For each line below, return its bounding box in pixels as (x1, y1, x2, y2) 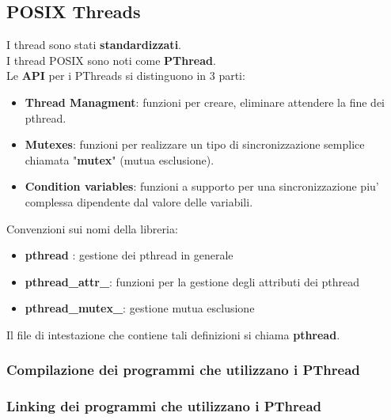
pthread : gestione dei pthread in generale (25, 247, 233, 263)
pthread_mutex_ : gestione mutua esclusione (25, 300, 255, 316)
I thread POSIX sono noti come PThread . (6, 51, 216, 68)
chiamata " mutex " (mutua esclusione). (25, 151, 214, 168)
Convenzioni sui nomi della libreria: (6, 220, 178, 236)
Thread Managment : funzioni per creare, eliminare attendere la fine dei (25, 93, 385, 110)
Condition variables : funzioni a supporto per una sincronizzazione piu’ (25, 178, 379, 195)
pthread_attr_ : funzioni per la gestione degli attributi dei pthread (25, 273, 360, 289)
